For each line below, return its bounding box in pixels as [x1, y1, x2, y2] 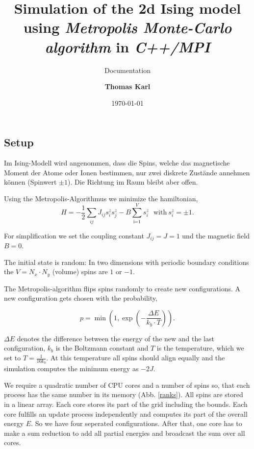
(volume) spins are [52, 266, 108, 277]
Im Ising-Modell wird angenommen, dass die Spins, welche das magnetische [4, 158, 230, 168]
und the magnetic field [182, 230, 250, 240]
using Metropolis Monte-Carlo [23, 17, 232, 38]
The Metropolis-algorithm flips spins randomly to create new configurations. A [4, 283, 241, 293]
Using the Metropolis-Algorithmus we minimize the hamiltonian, [4, 193, 198, 203]
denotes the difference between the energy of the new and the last [17, 333, 214, 343]
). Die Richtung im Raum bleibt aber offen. [67, 177, 198, 187]
